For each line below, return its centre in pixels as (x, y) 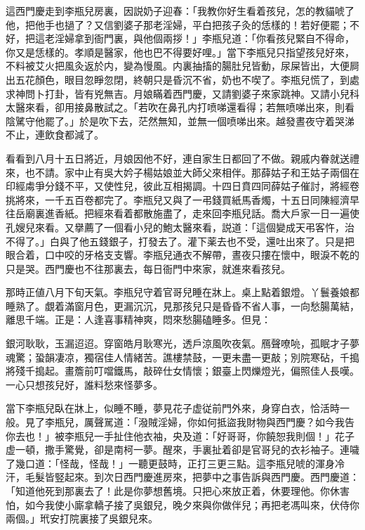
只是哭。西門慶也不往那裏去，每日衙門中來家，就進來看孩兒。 (148, 268)
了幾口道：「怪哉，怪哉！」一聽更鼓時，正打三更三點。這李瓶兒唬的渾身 (170, 463)
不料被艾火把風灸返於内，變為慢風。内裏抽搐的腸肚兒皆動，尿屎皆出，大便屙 (182, 66)
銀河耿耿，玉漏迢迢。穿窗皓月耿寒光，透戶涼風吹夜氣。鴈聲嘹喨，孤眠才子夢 (182, 343)
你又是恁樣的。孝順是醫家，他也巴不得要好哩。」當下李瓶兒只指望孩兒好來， (180, 52)
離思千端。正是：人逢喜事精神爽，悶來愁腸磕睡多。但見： (138, 319)
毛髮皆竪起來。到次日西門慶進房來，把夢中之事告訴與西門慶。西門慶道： (192, 477)
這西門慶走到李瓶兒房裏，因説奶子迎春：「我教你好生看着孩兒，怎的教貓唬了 (180, 11)
